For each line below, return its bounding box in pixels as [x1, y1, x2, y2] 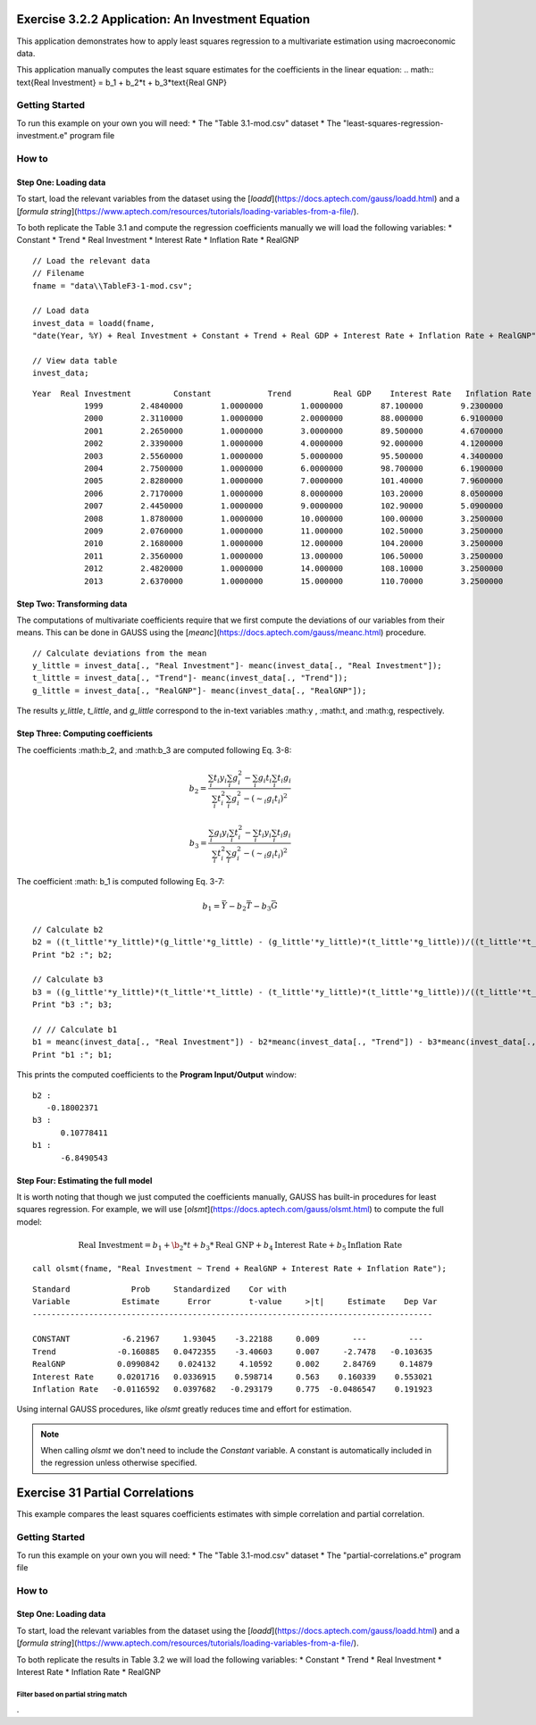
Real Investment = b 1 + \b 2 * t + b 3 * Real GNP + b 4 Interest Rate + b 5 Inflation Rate [78, 1240, 402, 1252]
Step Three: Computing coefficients [16, 728, 154, 739]
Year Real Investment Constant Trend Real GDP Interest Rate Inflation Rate [32, 389, 532, 398]
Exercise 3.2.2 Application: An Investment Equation [16, 12, 311, 27]
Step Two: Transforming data [16, 599, 128, 609]
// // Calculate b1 [32, 1024, 118, 1034]
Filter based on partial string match [16, 1689, 128, 1699]
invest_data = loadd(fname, [32, 318, 155, 328]
